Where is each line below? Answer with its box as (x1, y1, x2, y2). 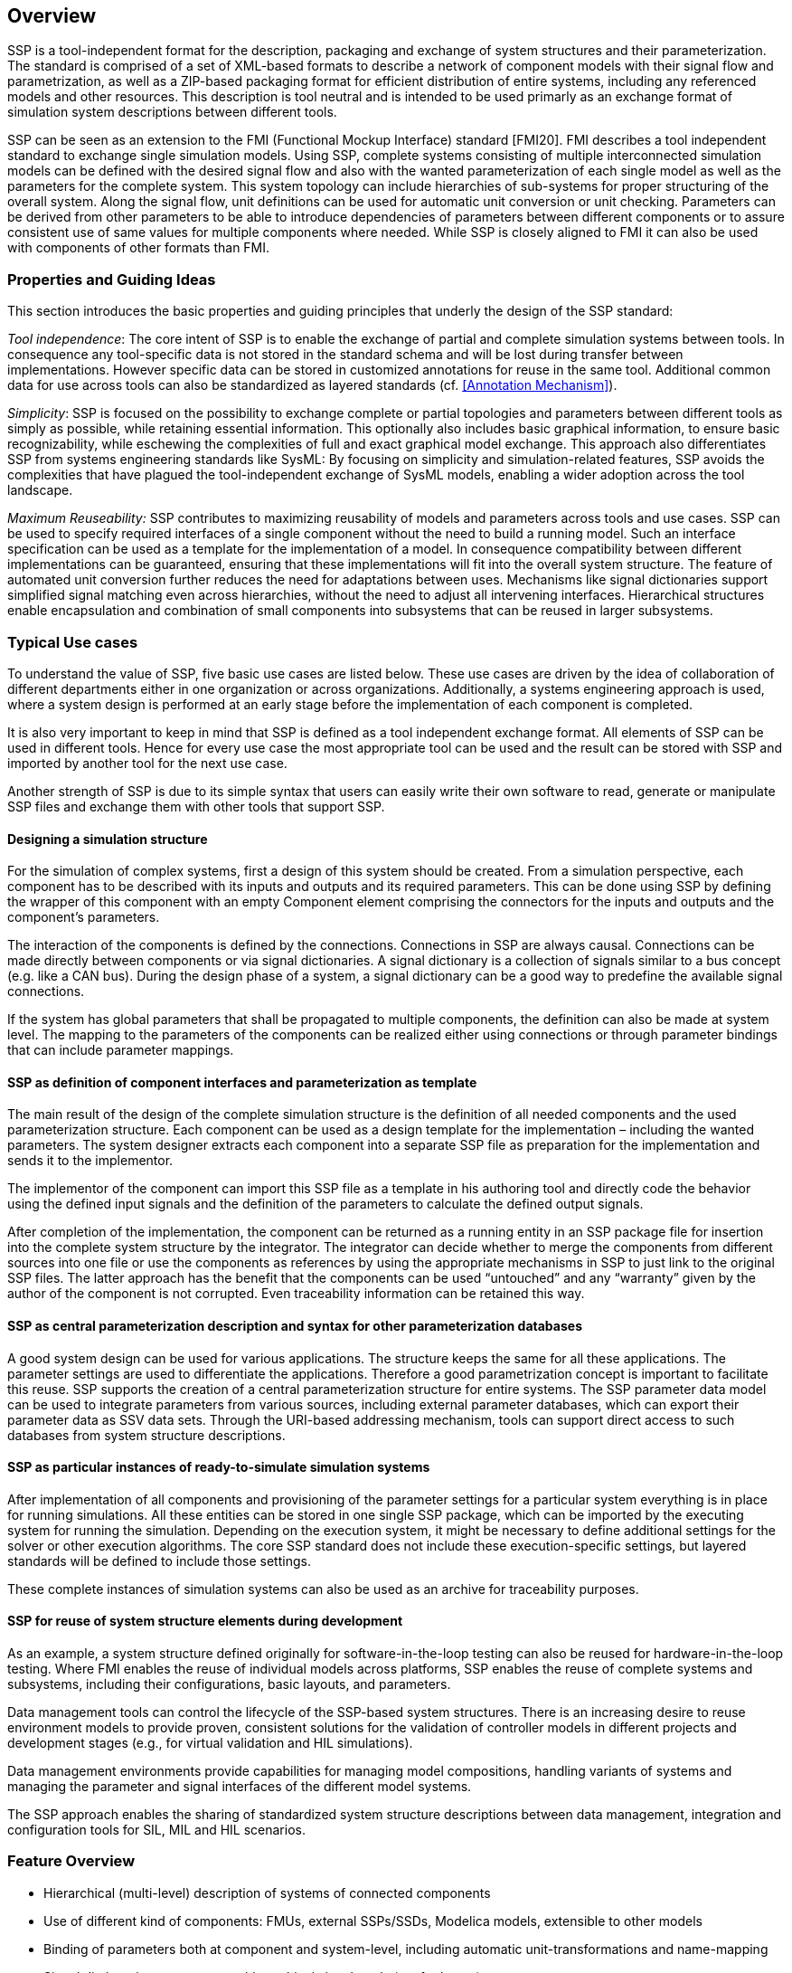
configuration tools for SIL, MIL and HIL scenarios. (7, 1822, 306, 1838)
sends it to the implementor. (7, 1152, 174, 1169)
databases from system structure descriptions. (7, 1427, 286, 1443)
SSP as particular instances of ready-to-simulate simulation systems (7, 1459, 430, 1475)
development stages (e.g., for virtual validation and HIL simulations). (7, 1735, 413, 1751)
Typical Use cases (7, 632, 138, 651)
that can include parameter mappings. (7, 1042, 234, 1058)
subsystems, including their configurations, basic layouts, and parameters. (7, 1676, 451, 1693)
